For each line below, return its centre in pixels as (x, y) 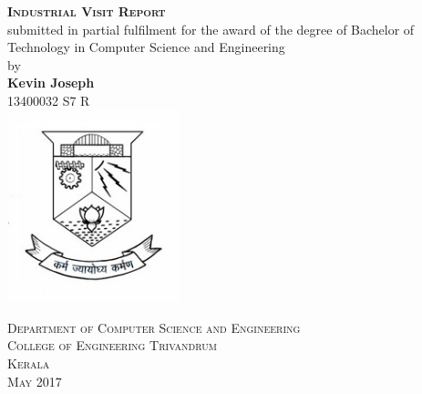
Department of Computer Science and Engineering (154, 327)
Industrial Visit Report (87, 11)
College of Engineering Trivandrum (112, 345)
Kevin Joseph (51, 83)
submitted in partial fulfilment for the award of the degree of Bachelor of (211, 29)
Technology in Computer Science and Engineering (146, 47)
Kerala (29, 363)
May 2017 (35, 381)
